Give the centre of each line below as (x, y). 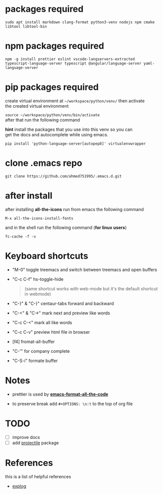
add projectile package (35, 443)
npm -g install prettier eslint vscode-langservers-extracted (70, 59)
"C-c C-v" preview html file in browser (51, 332)
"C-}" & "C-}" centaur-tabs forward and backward (63, 303)
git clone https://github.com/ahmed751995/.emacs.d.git (63, 176)
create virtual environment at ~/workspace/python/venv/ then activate (75, 101)
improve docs (26, 437)
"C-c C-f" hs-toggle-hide (38, 279)
